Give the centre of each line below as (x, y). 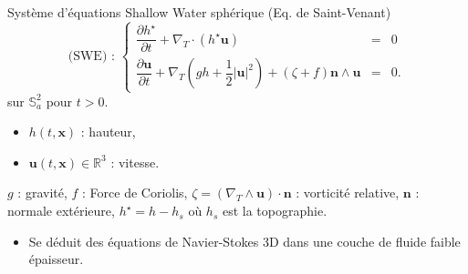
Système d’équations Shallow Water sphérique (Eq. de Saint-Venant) (199, 12)
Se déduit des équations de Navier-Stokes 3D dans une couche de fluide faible (244, 241)
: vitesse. (135, 162)
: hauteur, (108, 132)
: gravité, (42, 193)
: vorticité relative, (348, 193)
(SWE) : (91, 57)
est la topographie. (275, 211)
